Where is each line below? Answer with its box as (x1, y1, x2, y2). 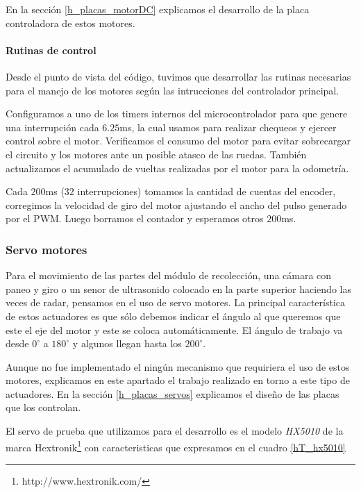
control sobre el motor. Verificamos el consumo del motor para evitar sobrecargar (6, 133, 351, 148)
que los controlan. (6, 400, 81, 415)
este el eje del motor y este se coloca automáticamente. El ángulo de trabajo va (6, 322, 343, 337)
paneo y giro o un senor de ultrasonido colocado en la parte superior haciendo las (6, 281, 351, 296)
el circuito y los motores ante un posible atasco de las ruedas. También (6, 147, 307, 161)
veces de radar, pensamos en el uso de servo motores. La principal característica (6, 295, 345, 310)
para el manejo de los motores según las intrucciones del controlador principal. (6, 83, 339, 97)
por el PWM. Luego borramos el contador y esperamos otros (6, 211, 264, 226)
